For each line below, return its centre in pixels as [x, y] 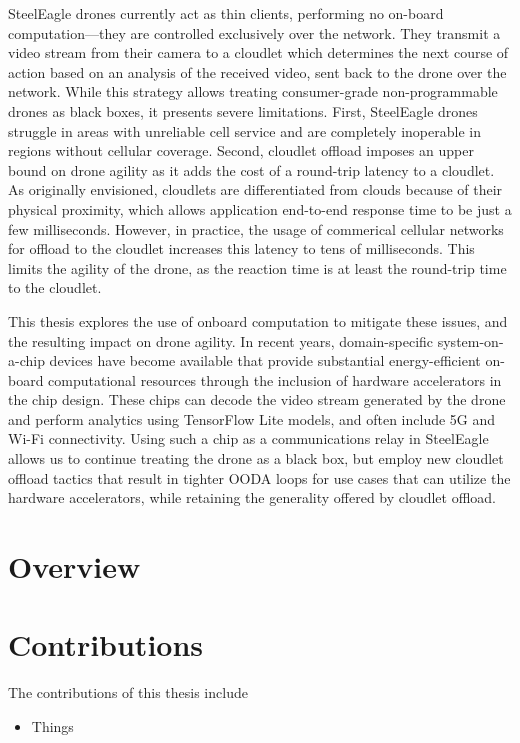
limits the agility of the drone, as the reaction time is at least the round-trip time [257, 267]
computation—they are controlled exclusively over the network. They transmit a [254, 32]
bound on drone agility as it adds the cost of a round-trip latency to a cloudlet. [251, 169]
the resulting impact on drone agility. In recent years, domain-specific [221, 340]
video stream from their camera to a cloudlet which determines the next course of [258, 52]
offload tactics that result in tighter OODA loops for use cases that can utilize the [259, 477]
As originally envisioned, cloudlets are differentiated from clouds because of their [255, 189]
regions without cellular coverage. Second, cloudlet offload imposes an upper [241, 150]
